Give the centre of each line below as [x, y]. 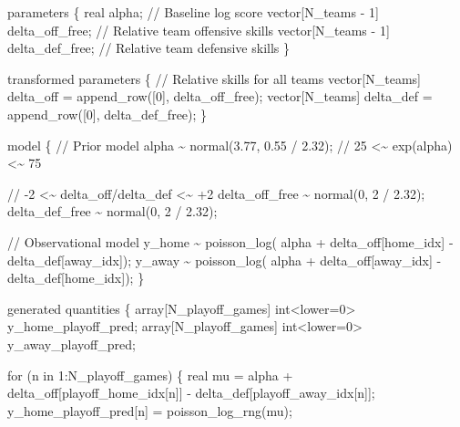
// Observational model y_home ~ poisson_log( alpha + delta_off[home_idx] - [230, 241]
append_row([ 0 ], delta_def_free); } [107, 114]
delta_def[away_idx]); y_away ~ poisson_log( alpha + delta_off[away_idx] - [225, 260]
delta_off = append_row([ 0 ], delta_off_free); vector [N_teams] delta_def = [220, 96]
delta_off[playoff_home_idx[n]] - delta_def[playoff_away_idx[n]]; [191, 393]
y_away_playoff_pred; [72, 344]
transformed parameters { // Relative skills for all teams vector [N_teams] [214, 78]
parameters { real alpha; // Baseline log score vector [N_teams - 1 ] [193, 12]
